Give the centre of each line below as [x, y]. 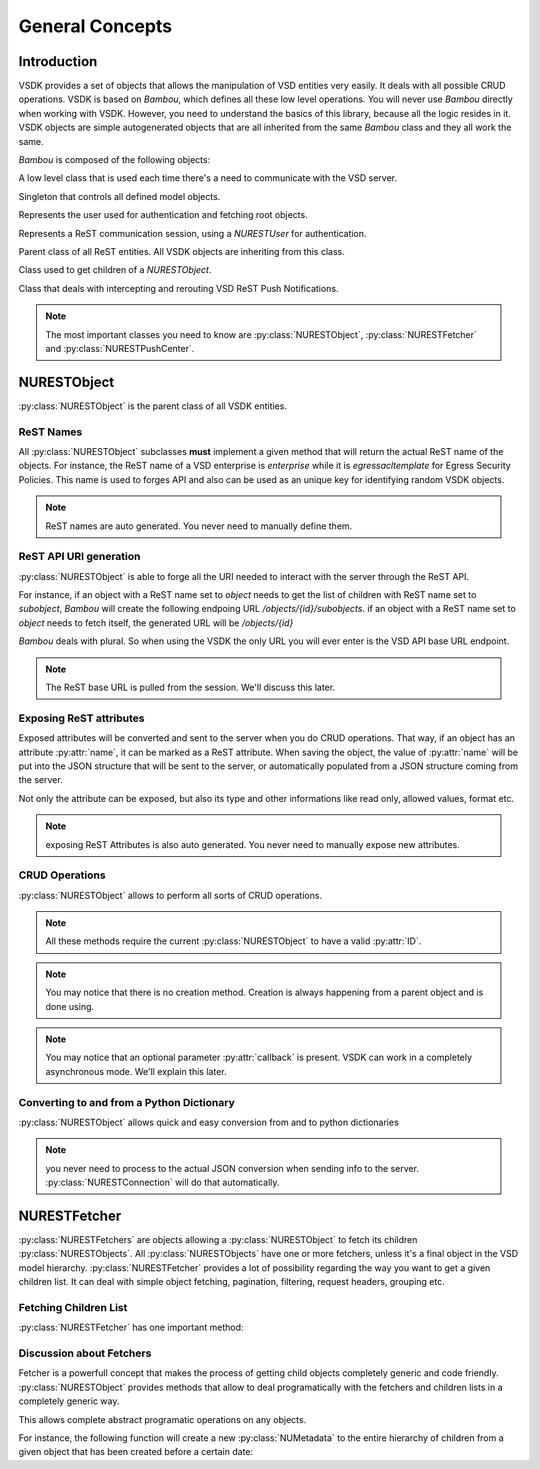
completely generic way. [69, 1401]
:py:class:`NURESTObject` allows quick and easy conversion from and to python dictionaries [208, 1122]
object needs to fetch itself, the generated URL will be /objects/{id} [156, 622]
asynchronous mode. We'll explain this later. [136, 1071]
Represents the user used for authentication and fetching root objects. [163, 215]
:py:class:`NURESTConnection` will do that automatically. [162, 1182]
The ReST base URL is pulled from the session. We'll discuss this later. [190, 687]
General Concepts [95, 26]
